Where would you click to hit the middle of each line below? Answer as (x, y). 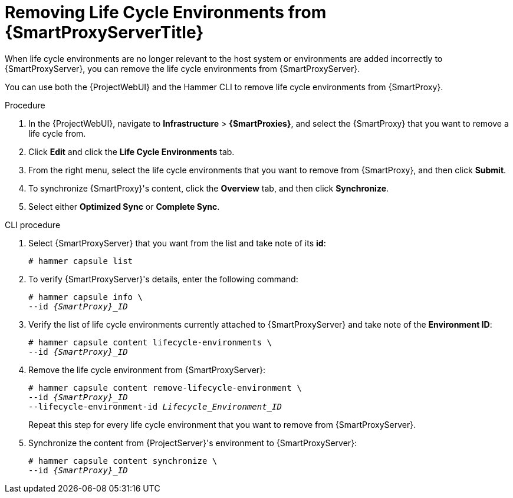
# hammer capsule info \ (85, 297)
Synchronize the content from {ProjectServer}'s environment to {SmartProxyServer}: (193, 443)
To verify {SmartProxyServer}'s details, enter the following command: (163, 279)
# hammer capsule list (81, 261)
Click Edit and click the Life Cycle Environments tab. (131, 151)
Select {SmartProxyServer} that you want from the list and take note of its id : (177, 243)
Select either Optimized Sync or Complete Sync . (124, 206)
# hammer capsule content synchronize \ (123, 461)
